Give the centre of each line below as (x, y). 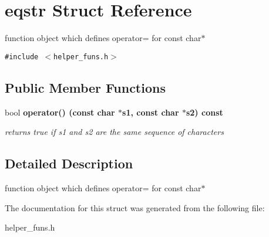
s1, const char (151, 112)
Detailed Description (69, 163)
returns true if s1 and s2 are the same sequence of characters (114, 132)
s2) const (204, 112)
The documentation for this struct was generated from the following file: (135, 207)
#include (22, 57)
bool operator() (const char (60, 112)
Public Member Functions (85, 87)
